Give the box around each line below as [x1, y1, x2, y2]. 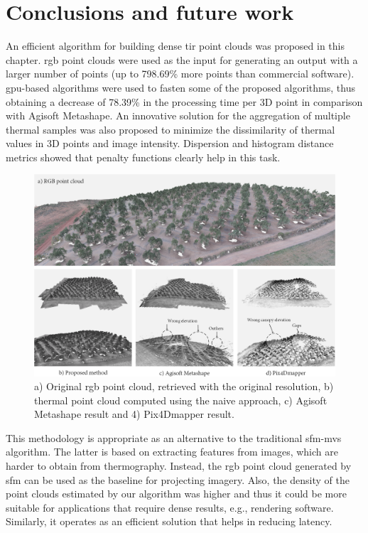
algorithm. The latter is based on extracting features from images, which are [6, 444, 338, 459]
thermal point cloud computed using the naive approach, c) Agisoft [34, 392, 328, 407]
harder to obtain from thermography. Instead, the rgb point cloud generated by [6, 458, 352, 473]
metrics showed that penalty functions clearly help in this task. [6, 149, 281, 164]
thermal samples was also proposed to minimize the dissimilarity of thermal [6, 122, 335, 136]
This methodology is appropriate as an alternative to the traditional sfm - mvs [6, 430, 342, 445]
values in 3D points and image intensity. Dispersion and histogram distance [6, 136, 334, 151]
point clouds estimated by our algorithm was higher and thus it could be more [6, 486, 347, 501]
